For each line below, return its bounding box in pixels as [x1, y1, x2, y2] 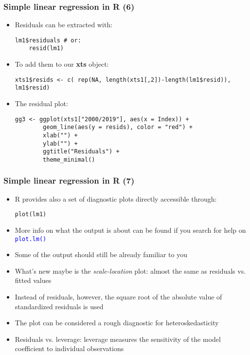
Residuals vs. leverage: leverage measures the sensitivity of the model [15, 334, 221, 344]
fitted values [15, 275, 52, 285]
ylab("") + [43, 140, 78, 147]
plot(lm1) [15, 211, 47, 218]
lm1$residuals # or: [15, 37, 81, 44]
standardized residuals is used [15, 301, 104, 311]
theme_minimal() [43, 156, 95, 163]
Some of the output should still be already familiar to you [15, 249, 187, 260]
